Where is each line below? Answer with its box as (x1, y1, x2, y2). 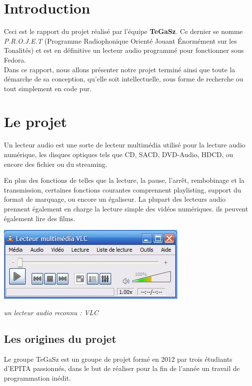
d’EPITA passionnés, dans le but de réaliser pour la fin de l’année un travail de (4, 363, 240, 373)
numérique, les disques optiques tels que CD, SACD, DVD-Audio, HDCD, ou (4, 149, 234, 159)
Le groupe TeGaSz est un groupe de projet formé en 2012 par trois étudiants (4, 354, 233, 364)
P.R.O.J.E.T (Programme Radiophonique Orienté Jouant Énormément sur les (4, 35, 237, 46)
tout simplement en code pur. (4, 83, 92, 93)
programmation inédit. (4, 372, 71, 383)
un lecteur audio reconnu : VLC (4, 307, 99, 317)
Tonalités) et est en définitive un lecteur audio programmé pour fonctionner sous (4, 45, 244, 55)
